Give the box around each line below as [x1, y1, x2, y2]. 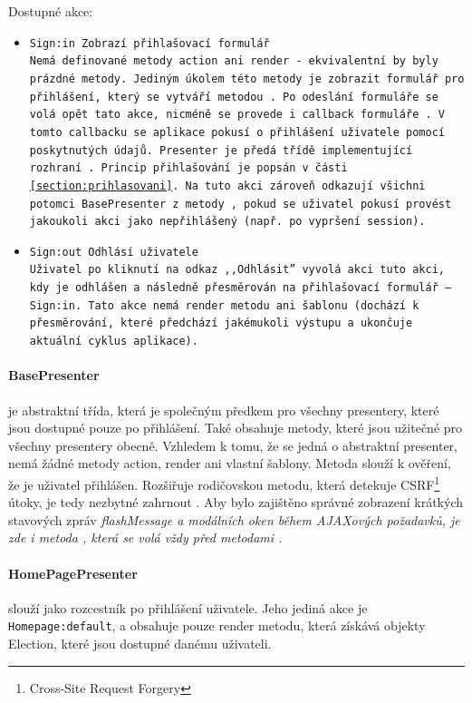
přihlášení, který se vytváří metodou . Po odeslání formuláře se [29, 90, 438, 103]
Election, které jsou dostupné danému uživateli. [8, 634, 272, 652]
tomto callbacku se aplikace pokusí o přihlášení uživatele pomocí [29, 125, 445, 139]
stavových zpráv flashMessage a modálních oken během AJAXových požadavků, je [8, 510, 460, 529]
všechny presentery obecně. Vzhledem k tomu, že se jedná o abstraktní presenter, [8, 435, 458, 454]
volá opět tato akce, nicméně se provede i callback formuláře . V [29, 108, 445, 122]
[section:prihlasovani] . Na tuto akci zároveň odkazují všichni [29, 179, 426, 192]
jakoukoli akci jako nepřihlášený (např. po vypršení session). [29, 215, 426, 229]
